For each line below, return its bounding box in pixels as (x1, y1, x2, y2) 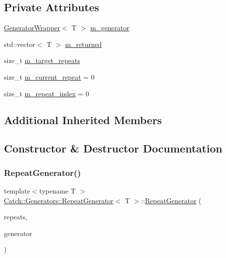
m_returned (65, 39, 102, 49)
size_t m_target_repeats (4, 55, 80, 65)
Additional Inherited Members (4, 112, 162, 127)
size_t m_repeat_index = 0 (4, 88, 89, 98)
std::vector (4, 39, 35, 49)
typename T (39, 185, 76, 195)
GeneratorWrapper (4, 22, 61, 33)
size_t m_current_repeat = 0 (4, 71, 94, 82)
